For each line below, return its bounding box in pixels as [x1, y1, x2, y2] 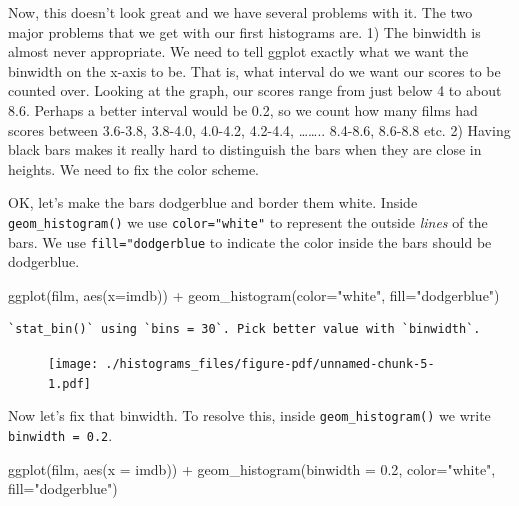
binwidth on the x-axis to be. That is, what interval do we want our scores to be [8, 60, 501, 81]
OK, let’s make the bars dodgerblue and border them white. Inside [8, 192, 418, 213]
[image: [48, 357, 99, 372]
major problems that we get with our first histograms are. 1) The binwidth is [8, 21, 481, 42]
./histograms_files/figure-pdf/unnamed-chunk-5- [105, 357, 435, 372]
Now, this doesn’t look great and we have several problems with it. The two [8, 2, 473, 22]
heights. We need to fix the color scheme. [8, 158, 259, 179]
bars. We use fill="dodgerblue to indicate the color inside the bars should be [8, 231, 492, 252]
